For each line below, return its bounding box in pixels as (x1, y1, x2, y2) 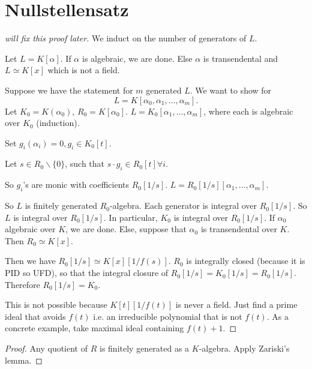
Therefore (5, 278, 40, 290)
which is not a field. (47, 64, 120, 76)
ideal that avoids (5, 310, 66, 322)
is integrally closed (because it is (186, 254, 305, 267)
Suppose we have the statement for (5, 83, 133, 96)
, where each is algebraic (203, 104, 293, 117)
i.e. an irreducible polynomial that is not (93, 310, 242, 322)
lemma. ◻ (5, 353, 43, 366)
